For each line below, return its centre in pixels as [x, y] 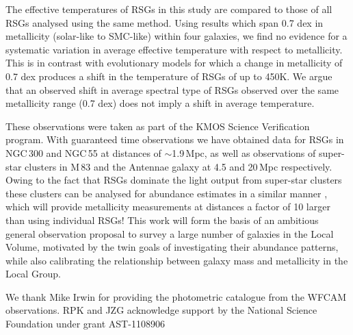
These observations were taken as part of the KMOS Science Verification [158, 126]
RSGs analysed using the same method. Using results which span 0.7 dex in [165, 22]
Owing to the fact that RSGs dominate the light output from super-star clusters [174, 180]
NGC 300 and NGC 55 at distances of [83, 152]
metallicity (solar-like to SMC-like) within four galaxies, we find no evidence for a [176, 36]
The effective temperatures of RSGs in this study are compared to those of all [169, 9]
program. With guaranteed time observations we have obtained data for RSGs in [175, 139]
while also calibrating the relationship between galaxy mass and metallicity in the [177, 260]
